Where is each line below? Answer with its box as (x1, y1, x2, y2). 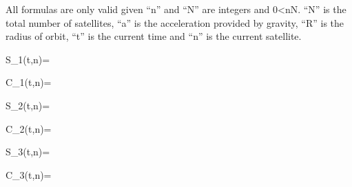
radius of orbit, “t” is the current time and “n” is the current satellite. (6, 29, 302, 43)
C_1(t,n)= (6, 75, 52, 89)
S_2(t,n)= (6, 98, 50, 112)
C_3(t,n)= (6, 167, 52, 181)
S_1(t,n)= (6, 52, 50, 66)
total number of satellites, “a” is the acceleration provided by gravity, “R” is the (6, 15, 344, 30)
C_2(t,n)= (6, 121, 52, 135)
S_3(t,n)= (6, 144, 50, 159)
